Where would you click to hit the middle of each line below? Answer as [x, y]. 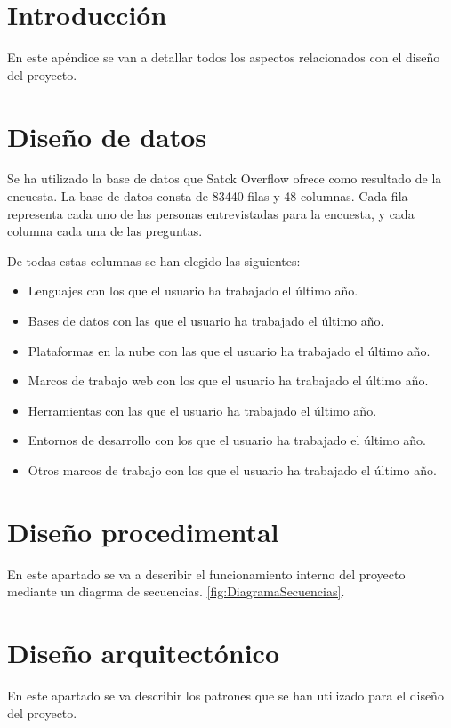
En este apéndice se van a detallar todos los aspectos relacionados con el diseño [224, 57]
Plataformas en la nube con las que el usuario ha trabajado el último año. [229, 350]
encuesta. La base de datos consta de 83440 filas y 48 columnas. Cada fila [208, 196]
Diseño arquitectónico [143, 653]
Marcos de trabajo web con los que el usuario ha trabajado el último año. [228, 380]
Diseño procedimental [143, 531]
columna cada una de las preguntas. [105, 231]
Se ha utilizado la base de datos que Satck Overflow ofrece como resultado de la [225, 178]
